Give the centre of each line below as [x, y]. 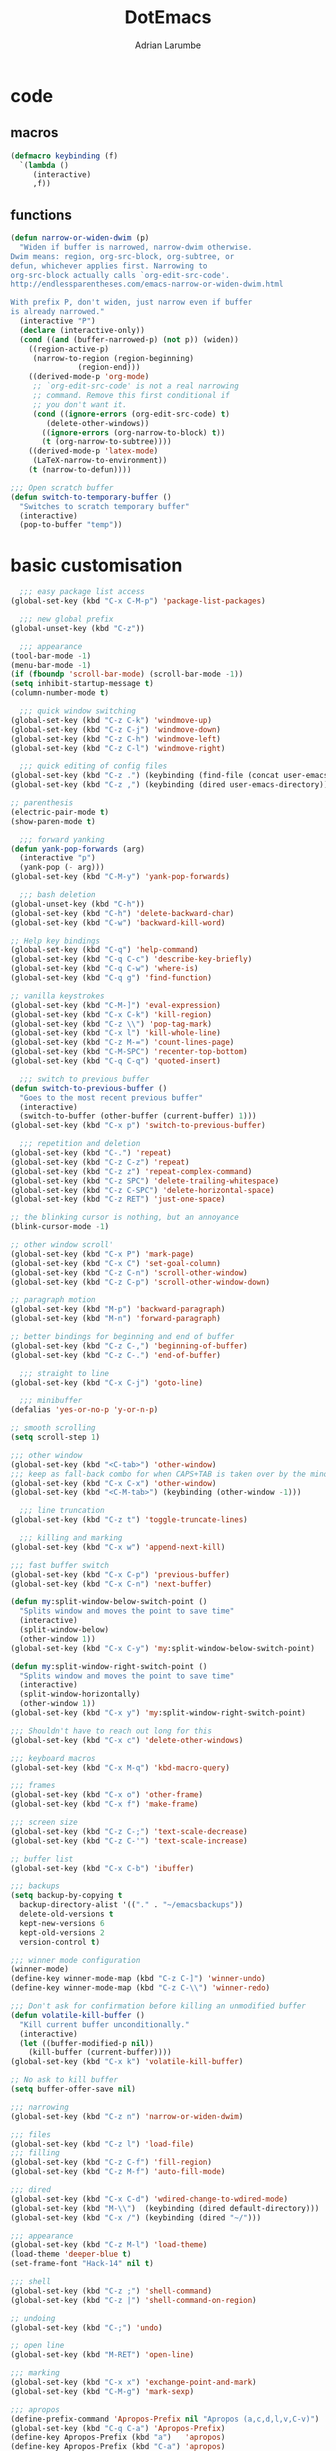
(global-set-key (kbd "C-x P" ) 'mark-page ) [102, 1254]
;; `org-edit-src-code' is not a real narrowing [136, 386]
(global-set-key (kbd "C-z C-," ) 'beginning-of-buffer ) [129, 1346]
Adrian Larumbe [168, 45]
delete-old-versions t [66, 1914]
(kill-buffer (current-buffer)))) [100, 2052]
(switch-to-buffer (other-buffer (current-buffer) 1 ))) [138, 1116]
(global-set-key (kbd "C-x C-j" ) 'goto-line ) [106, 1382]
